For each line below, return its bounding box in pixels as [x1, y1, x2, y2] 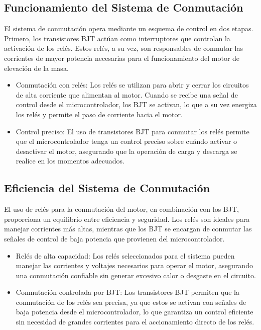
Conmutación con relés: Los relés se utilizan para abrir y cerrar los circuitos [16, 79, 249, 90]
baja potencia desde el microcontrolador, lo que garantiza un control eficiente [16, 306, 253, 317]
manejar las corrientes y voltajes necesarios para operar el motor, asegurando [16, 260, 253, 271]
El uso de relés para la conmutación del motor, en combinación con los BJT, [4, 204, 239, 214]
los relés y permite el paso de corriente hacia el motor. [16, 109, 183, 119]
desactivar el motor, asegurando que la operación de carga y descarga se [16, 145, 237, 156]
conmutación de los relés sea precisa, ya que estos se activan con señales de [16, 296, 246, 307]
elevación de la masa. [4, 62, 69, 73]
